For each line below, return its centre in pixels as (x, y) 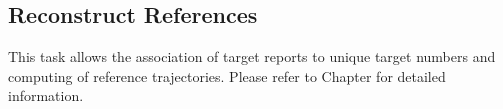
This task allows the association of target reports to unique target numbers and (252, 56)
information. (46, 95)
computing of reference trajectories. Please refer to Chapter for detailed (227, 75)
